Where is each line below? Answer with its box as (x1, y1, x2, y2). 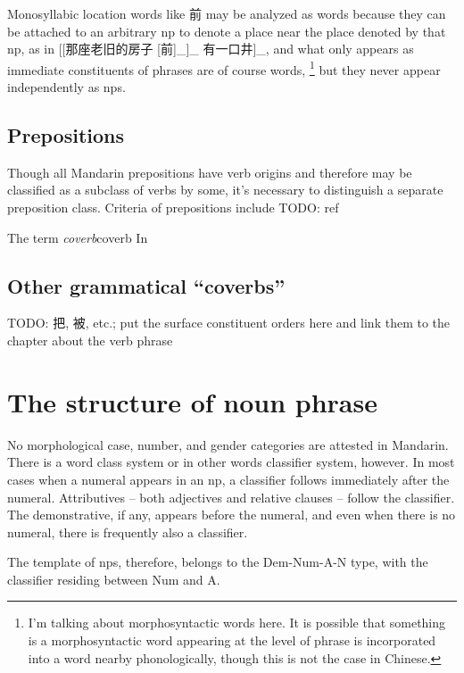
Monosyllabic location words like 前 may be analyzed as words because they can (7, 4, 446, 22)
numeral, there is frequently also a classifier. (7, 522, 248, 541)
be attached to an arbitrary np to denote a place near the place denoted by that (7, 21, 446, 40)
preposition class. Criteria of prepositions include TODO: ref (7, 198, 339, 217)
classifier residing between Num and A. (7, 569, 220, 588)
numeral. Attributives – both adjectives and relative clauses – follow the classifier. (7, 487, 455, 506)
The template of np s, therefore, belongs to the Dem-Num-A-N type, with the (7, 553, 428, 571)
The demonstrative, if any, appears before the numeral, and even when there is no (7, 505, 456, 524)
